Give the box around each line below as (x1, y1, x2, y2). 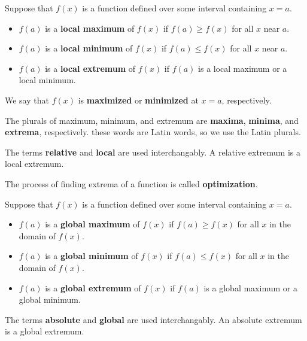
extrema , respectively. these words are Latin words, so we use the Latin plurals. (5, 126, 301, 138)
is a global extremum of (45, 281, 141, 294)
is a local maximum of (45, 22, 135, 34)
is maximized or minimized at (78, 93, 199, 106)
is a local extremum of (45, 62, 136, 74)
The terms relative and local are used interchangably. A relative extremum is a (5, 145, 301, 158)
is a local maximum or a (198, 62, 287, 74)
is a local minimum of (45, 42, 133, 54)
